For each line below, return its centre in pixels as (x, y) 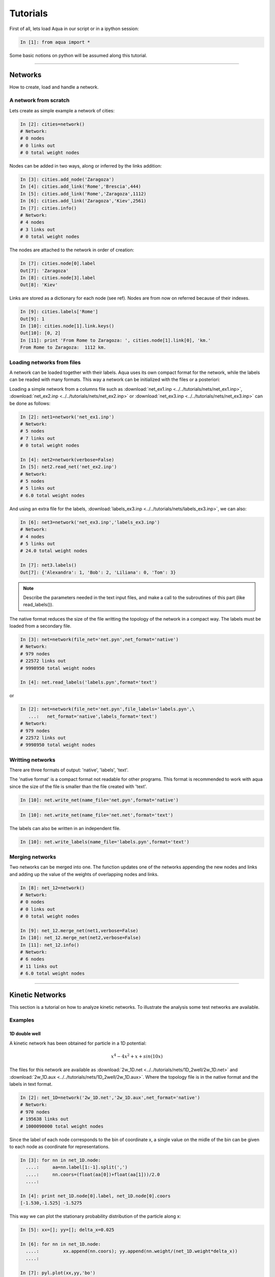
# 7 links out (38, 438)
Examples (22, 1020)
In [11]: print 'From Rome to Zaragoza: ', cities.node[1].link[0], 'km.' (116, 340)
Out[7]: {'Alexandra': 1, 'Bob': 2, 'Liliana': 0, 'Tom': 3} (98, 572)
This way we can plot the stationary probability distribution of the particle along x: (95, 1216)
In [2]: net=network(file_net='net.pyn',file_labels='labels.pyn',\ (107, 709)
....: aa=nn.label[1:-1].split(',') (77, 1167)
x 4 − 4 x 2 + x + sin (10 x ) (137, 1056)
